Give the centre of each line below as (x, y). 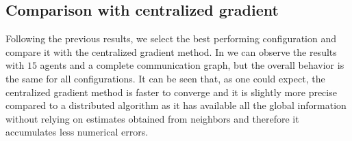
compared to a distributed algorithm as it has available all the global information (176, 105)
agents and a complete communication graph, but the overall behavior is (192, 65)
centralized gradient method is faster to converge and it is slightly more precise (171, 92)
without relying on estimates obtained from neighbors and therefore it (152, 118)
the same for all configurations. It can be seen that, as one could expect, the (165, 78)
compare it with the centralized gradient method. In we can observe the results (171, 51)
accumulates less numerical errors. (77, 132)
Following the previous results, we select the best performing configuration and (171, 38)
